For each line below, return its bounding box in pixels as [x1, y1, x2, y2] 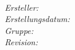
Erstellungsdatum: [5, 12, 70, 25]
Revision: [5, 36, 38, 48]
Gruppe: [5, 24, 34, 36]
